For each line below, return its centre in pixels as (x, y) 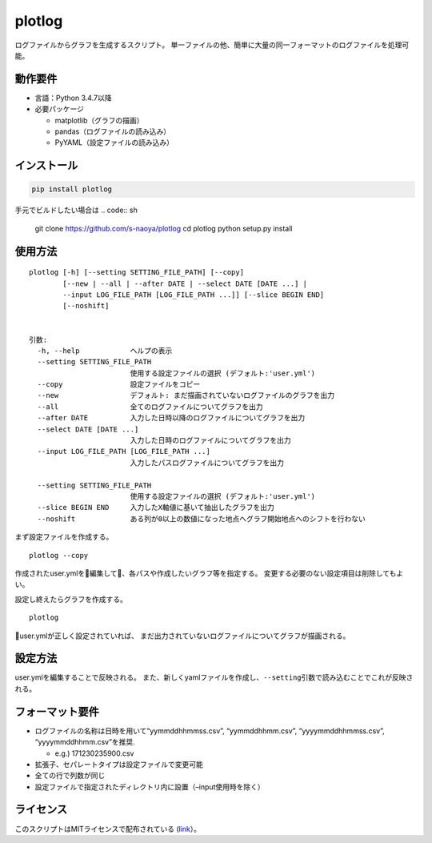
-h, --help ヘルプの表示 (105, 351)
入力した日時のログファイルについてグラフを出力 (210, 441)
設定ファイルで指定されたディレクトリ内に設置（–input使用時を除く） (150, 787)
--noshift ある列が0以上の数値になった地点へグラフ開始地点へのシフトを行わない (201, 519)
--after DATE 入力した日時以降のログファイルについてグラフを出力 (171, 418)
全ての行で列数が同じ (70, 776)
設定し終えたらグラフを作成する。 (71, 599)
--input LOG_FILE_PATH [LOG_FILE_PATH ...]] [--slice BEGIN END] (194, 295)
